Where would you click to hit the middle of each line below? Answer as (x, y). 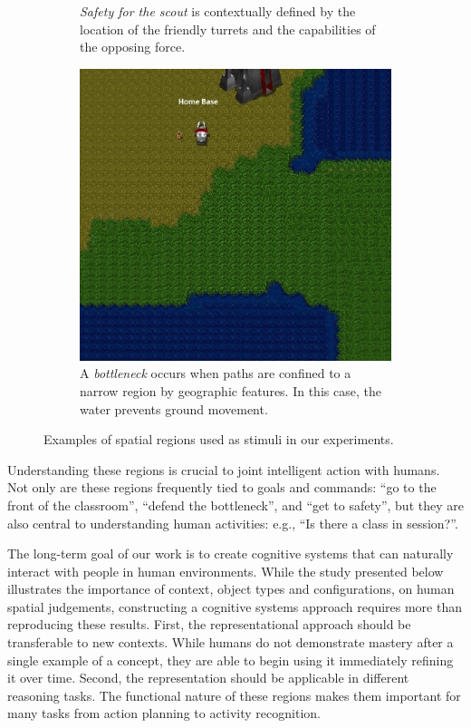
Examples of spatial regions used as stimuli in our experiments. (219, 439)
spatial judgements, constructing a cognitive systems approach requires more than (235, 606)
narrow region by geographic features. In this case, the (231, 390)
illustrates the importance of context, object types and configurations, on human (231, 589)
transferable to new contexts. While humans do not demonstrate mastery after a (231, 642)
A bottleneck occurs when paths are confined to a (216, 373)
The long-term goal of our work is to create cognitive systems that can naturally (231, 553)
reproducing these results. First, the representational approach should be (209, 624)
